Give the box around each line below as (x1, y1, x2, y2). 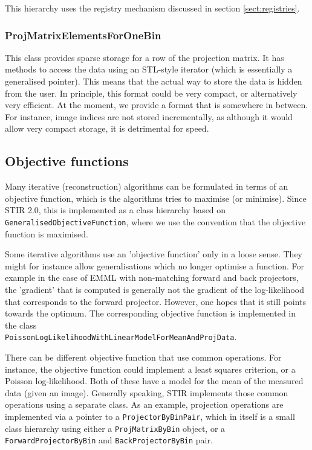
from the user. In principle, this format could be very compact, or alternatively (5, 86, 297, 99)
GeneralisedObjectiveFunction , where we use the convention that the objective (5, 215, 306, 228)
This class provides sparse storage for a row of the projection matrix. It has (5, 51, 284, 63)
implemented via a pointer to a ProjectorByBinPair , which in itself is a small (5, 410, 295, 422)
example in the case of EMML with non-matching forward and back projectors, (5, 271, 299, 284)
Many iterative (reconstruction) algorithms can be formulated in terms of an (5, 180, 288, 193)
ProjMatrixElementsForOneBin (5, 27, 161, 42)
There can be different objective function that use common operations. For (5, 351, 282, 364)
